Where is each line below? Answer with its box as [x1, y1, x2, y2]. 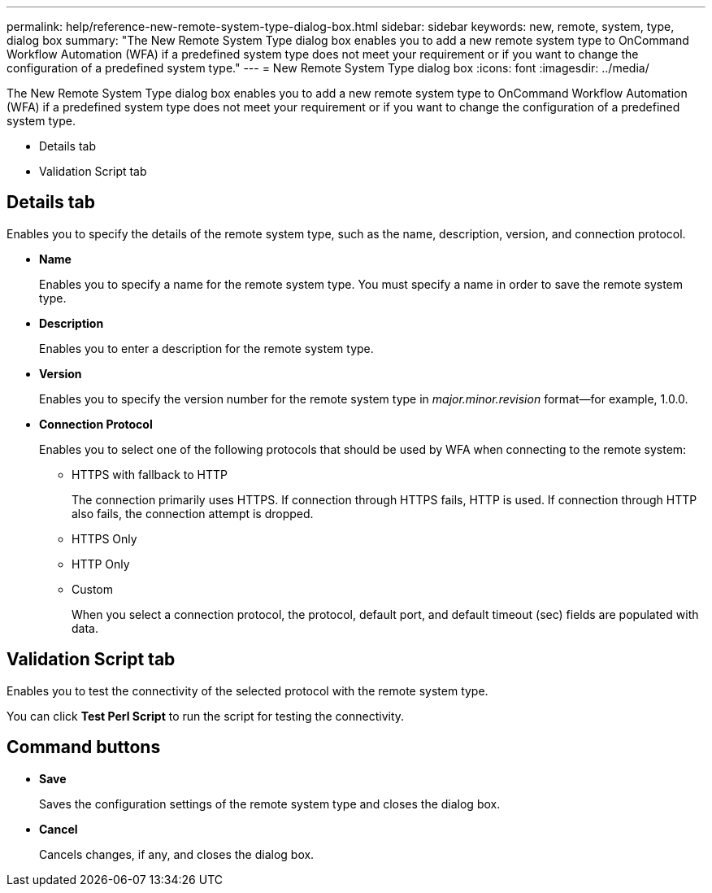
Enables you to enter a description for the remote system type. [39, 341, 374, 355]
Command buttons [7, 737, 161, 758]
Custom [72, 582, 113, 596]
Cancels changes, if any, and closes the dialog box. [39, 847, 315, 861]
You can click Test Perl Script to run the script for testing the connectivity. [7, 708, 405, 723]
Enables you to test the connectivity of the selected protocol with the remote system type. [7, 683, 488, 698]
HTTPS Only [72, 531, 137, 546]
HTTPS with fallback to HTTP [72, 467, 228, 481]
